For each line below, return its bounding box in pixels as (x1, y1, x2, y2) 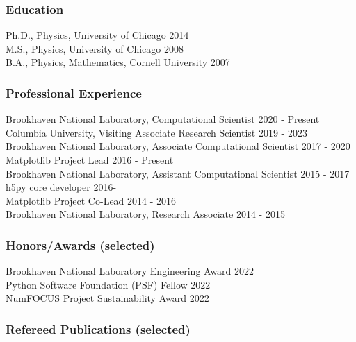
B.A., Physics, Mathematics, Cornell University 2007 (6, 55, 230, 69)
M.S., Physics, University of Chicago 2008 (6, 41, 184, 55)
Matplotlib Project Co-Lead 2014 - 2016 (6, 193, 177, 207)
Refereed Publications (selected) (6, 320, 191, 337)
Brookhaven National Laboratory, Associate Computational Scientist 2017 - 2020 (6, 139, 350, 153)
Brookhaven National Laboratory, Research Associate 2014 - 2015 (6, 207, 285, 221)
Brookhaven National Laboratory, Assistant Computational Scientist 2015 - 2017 (6, 166, 350, 180)
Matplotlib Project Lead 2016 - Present (6, 153, 174, 166)
